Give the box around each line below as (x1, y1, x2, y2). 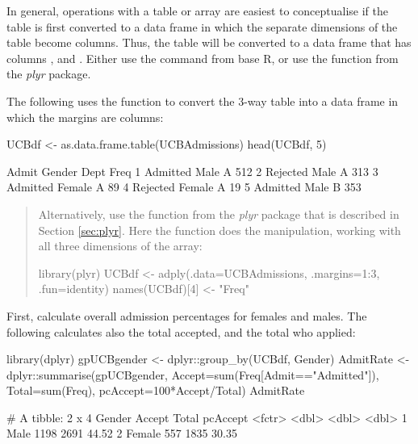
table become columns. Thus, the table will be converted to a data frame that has (6, 34, 412, 51)
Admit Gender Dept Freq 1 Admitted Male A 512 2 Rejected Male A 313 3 (6, 162, 378, 179)
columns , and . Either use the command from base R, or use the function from (6, 49, 399, 66)
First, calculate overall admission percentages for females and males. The (6, 307, 367, 324)
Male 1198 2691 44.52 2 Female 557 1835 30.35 (6, 425, 237, 442)
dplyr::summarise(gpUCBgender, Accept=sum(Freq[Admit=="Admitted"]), (6, 366, 379, 383)
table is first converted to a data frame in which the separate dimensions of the (6, 18, 398, 35)
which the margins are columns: (6, 108, 164, 125)
